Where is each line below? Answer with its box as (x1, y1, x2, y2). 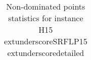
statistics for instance (8, 12, 83, 24)
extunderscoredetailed (7, 47, 84, 58)
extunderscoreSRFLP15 (4, 35, 87, 47)
